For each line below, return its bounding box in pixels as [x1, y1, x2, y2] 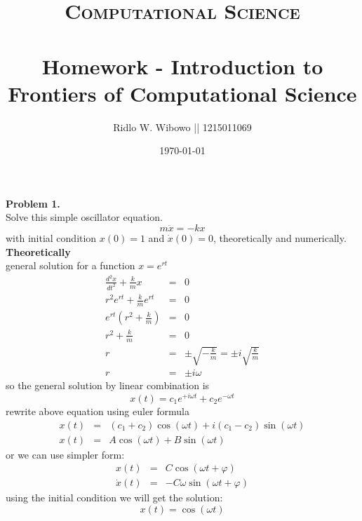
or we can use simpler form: [6, 447, 125, 461]
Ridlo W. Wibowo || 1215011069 [113, 119, 252, 134]
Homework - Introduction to [41, 51, 323, 80]
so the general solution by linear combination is [6, 378, 210, 393]
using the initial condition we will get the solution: [6, 490, 223, 505]
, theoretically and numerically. [213, 231, 347, 245]
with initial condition [6, 231, 97, 245]
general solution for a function [6, 258, 135, 273]
